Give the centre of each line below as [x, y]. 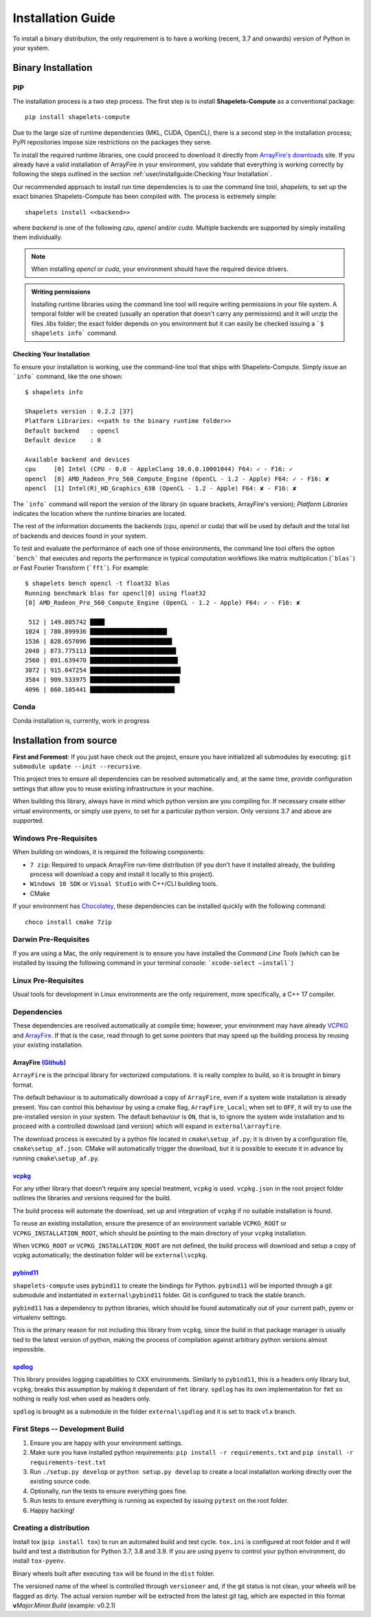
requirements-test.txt [68, 1462]
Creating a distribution [51, 1528]
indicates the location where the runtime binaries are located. [100, 513]
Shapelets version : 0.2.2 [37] [79, 412]
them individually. [37, 237]
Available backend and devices [78, 460]
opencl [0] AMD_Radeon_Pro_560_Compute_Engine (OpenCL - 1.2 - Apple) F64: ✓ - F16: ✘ [177, 479]
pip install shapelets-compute [78, 117]
